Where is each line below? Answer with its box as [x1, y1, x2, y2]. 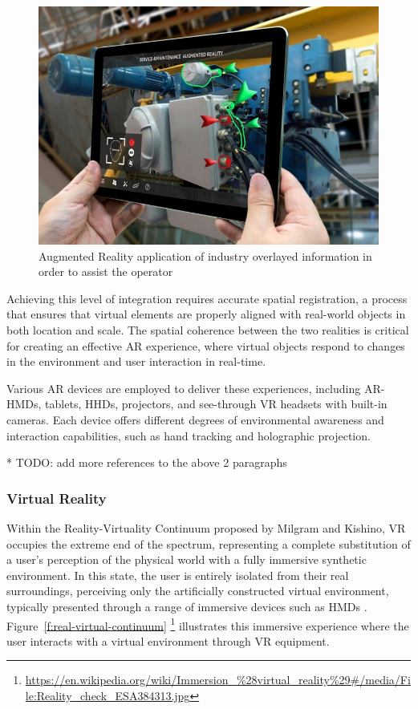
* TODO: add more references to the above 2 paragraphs [6, 454, 287, 471]
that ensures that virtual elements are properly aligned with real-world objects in [6, 306, 406, 322]
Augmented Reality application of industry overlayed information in [39, 247, 372, 264]
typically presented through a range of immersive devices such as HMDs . [6, 598, 367, 614]
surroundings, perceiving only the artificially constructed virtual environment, [6, 582, 389, 599]
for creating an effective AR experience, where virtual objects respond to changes [6, 337, 405, 354]
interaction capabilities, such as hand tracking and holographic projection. [6, 427, 371, 444]
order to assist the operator [39, 263, 173, 280]
